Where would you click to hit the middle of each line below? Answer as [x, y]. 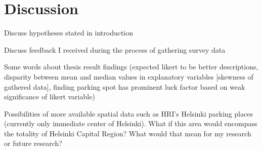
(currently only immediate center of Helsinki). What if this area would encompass [131, 123]
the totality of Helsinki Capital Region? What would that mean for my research [128, 133]
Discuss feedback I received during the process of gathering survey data [115, 49]
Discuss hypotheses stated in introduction [69, 33]
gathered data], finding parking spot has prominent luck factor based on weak [125, 86]
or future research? [33, 143]
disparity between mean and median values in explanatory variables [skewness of [129, 76]
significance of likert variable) [50, 97]
